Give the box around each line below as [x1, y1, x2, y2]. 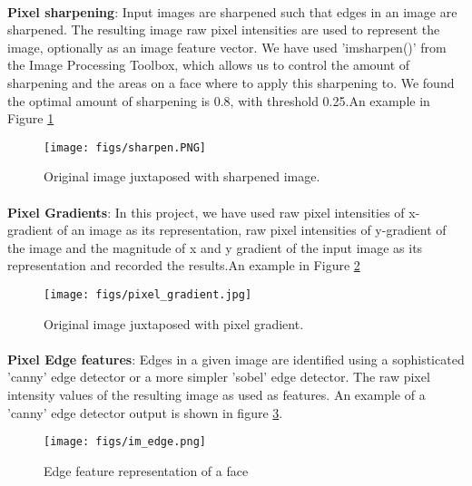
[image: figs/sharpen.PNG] [44, 141, 206, 154]
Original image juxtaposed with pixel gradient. [44, 314, 304, 333]
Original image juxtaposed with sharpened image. [44, 167, 320, 186]
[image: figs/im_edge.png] [44, 435, 206, 449]
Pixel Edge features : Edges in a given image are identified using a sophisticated [7, 349, 465, 368]
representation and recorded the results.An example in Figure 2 [7, 256, 360, 275]
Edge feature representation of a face [44, 461, 249, 480]
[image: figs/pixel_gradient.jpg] [44, 287, 252, 301]
